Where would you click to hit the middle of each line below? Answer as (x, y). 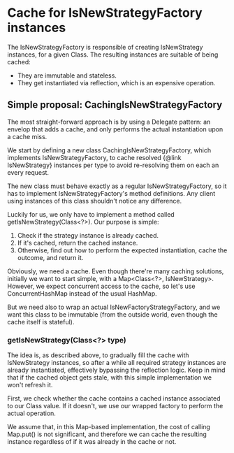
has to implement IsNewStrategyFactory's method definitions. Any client (111, 193)
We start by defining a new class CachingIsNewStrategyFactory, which (109, 150)
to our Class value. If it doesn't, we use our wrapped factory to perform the (115, 406)
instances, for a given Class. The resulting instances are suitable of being (113, 55)
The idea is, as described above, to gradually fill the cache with (98, 355)
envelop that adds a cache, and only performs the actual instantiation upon (115, 129)
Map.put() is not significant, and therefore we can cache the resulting (107, 434)
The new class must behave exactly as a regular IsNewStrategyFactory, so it (117, 186)
